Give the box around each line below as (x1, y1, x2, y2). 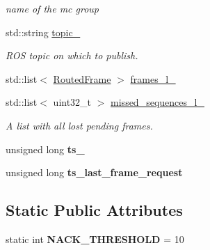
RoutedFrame (53, 71, 111, 86)
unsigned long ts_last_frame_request (6, 165, 183, 180)
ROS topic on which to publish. (6, 48, 138, 63)
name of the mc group (6, 1, 99, 15)
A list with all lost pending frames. (6, 118, 153, 132)
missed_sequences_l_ (111, 95, 204, 109)
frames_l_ (130, 71, 176, 86)
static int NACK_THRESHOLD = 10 (6, 231, 184, 246)
